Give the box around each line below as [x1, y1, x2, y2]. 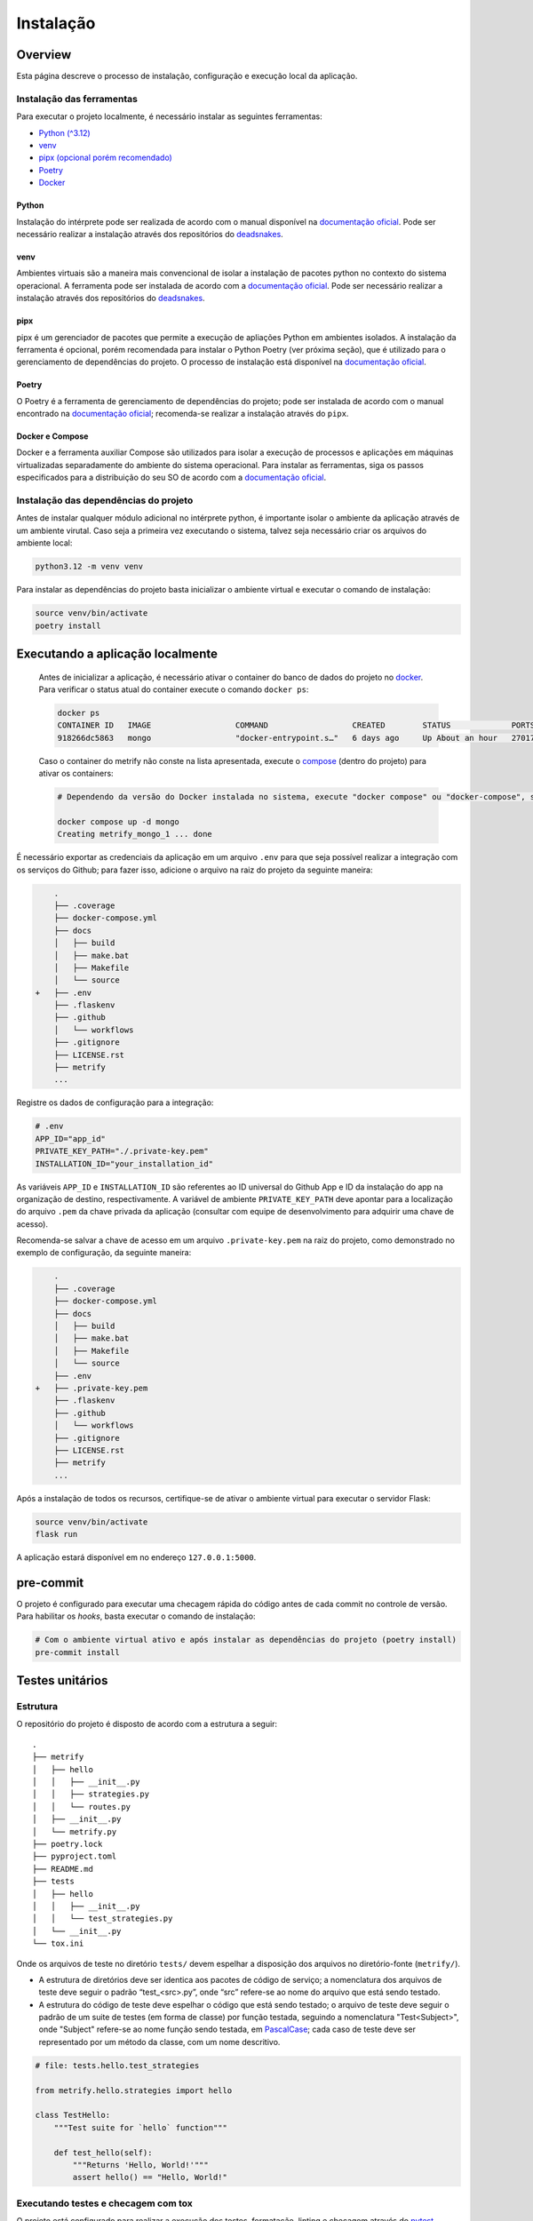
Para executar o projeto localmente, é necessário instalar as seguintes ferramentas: [16, 111, 323, 122]
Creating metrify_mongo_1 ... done [57, 829, 212, 840]
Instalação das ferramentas [16, 92, 138, 105]
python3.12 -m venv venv [35, 561, 144, 572]
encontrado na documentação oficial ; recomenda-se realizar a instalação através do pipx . [16, 409, 349, 419]
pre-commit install [35, 1647, 120, 1657]
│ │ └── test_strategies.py [32, 1914, 173, 1923]
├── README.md [32, 1864, 93, 1874]
